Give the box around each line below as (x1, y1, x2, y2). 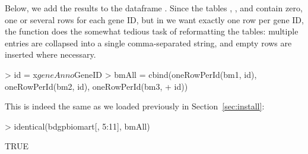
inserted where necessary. (5, 48, 96, 61)
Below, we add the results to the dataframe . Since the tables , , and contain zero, (5, 2, 303, 14)
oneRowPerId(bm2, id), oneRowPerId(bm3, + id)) (5, 80, 188, 92)
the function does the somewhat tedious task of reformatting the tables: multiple (5, 25, 299, 37)
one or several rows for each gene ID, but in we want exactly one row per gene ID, (5, 13, 304, 26)
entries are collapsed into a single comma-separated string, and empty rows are (5, 36, 292, 49)
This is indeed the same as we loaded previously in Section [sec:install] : (5, 100, 265, 112)
